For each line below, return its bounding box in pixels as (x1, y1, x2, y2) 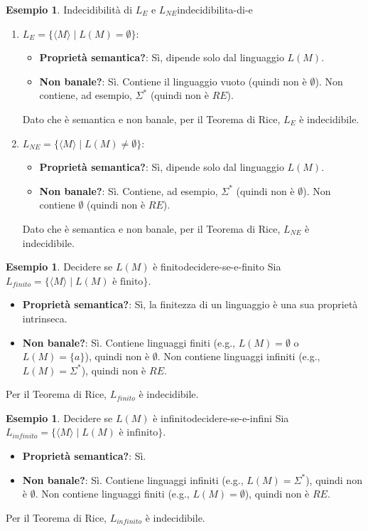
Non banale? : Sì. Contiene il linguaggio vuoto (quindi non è (39, 73, 307, 88)
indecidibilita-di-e (177, 2, 253, 16)
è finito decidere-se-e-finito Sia (153, 259, 281, 274)
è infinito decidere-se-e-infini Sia (153, 410, 289, 425)
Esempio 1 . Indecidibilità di (6, 2, 133, 16)
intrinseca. (22, 310, 67, 325)
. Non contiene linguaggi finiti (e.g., (35, 486, 190, 501)
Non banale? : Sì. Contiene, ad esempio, (39, 183, 218, 198)
